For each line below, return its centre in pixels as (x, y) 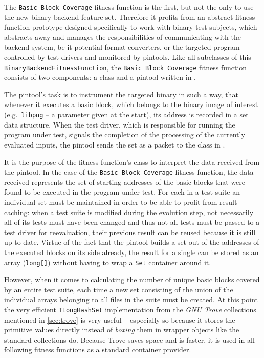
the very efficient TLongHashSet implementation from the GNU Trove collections (130, 309)
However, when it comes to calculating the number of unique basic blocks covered (132, 279)
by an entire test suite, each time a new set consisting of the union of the (119, 289)
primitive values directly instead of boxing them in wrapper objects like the (122, 330)
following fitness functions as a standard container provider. (98, 350)
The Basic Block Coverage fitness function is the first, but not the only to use (129, 7)
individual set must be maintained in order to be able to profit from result (121, 202)
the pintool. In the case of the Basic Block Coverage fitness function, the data (129, 172)
